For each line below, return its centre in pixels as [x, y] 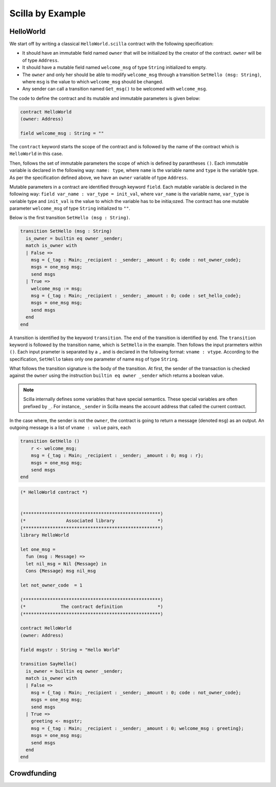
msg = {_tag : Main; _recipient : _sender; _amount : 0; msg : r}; [117, 456]
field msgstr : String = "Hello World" [70, 650]
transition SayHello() [49, 664]
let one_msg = [38, 549]
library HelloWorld [44, 535]
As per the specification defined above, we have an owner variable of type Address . [99, 177]
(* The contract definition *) [92, 607]
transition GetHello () [50, 441]
